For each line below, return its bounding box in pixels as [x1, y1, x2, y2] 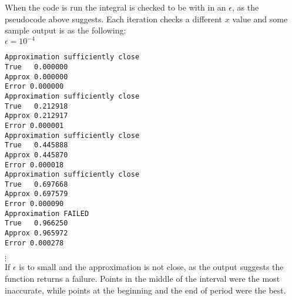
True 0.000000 [5, 62, 68, 71]
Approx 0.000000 [5, 72, 68, 81]
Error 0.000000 [5, 82, 64, 91]
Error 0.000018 [5, 160, 64, 169]
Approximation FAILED [5, 209, 89, 218]
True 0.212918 [5, 102, 68, 110]
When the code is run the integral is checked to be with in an [5, 1, 226, 13]
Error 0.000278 [5, 238, 64, 247]
